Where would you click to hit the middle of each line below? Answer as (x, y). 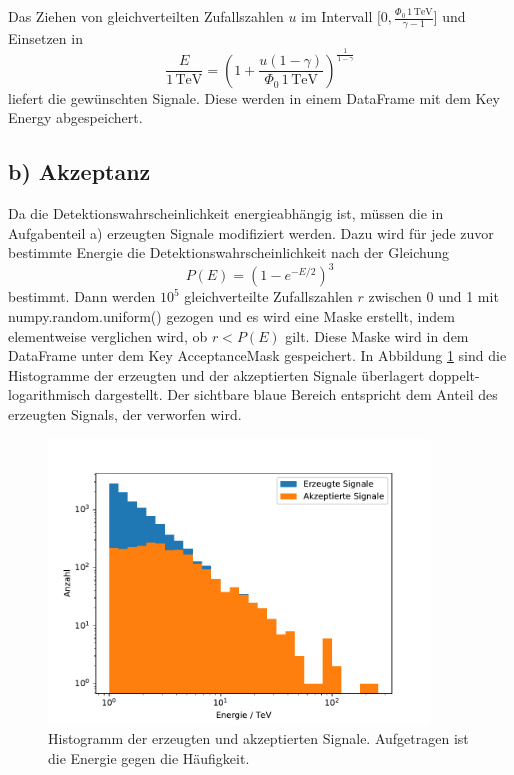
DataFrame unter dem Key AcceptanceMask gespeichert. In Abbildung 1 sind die (257, 355)
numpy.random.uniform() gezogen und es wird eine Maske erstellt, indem (231, 316)
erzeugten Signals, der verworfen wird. (125, 414)
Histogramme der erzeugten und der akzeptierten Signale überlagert (216, 374)
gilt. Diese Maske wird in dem (377, 335)
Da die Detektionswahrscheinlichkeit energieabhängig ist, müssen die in (226, 213)
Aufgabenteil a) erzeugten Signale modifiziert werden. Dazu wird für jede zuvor (251, 232)
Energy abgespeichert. (75, 117)
